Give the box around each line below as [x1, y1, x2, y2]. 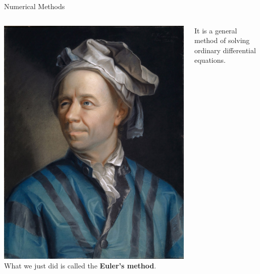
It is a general [194, 25, 237, 35]
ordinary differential [194, 45, 256, 55]
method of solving [194, 35, 250, 46]
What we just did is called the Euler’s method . [4, 260, 157, 271]
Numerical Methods [4, 1, 65, 11]
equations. [194, 55, 226, 65]
